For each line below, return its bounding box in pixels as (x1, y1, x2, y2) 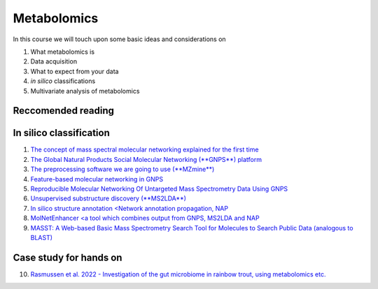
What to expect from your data (30, 67, 119, 75)
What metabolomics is (30, 47, 94, 56)
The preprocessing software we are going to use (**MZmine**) (30, 165, 215, 174)
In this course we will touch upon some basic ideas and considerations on (13, 35, 227, 43)
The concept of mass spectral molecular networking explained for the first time (30, 145, 259, 154)
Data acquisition (30, 57, 77, 66)
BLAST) (30, 233, 52, 242)
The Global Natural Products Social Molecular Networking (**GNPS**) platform (30, 155, 262, 163)
